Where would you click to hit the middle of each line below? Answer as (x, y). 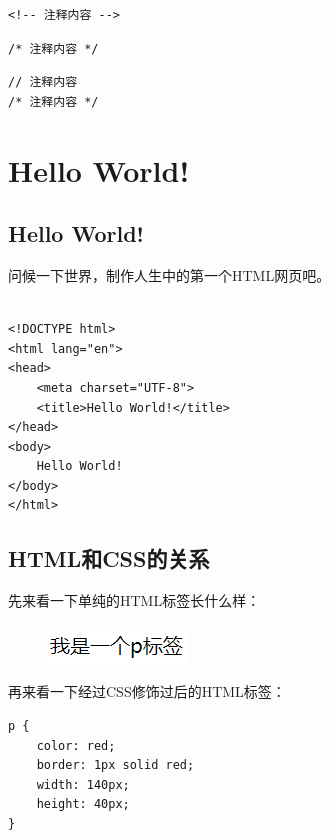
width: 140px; (83, 784)
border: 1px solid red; (115, 765)
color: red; (76, 745)
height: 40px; (83, 804)
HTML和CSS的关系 (109, 558)
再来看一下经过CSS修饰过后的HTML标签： (147, 691)
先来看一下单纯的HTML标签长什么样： (134, 600)
